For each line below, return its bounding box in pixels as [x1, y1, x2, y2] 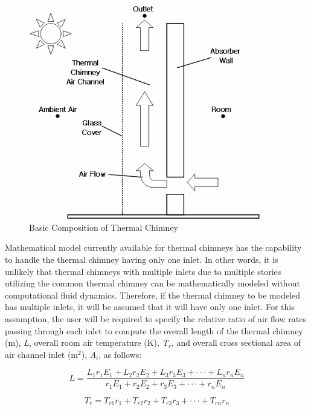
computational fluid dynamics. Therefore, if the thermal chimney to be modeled [5, 288, 301, 301]
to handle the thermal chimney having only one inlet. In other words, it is [5, 253, 278, 265]
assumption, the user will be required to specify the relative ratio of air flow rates [5, 312, 306, 325]
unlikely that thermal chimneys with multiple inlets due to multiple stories [5, 265, 281, 277]
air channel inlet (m [5, 348, 78, 360]
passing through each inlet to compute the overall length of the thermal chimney [5, 324, 303, 337]
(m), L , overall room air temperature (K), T [5, 336, 168, 349]
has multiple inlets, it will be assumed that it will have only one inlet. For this [5, 300, 295, 313]
